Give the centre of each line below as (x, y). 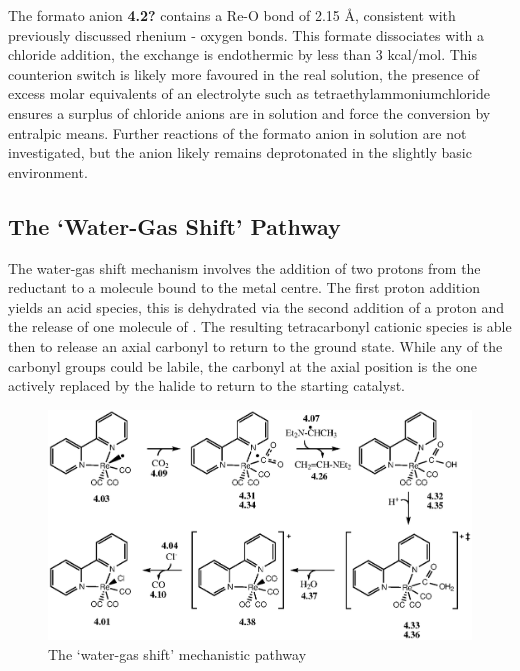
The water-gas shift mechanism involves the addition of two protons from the (244, 267)
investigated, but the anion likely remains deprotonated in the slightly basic (240, 152)
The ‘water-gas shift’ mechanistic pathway (177, 653)
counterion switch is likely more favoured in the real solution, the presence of (244, 73)
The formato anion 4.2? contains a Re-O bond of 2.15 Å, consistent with (232, 15)
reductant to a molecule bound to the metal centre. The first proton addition (244, 287)
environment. (48, 171)
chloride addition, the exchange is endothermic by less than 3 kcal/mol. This (242, 54)
